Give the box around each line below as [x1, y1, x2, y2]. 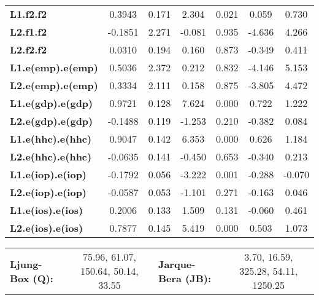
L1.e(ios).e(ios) [10, 203, 83, 217]
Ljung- [10, 256, 42, 271]
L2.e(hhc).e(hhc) [10, 149, 92, 164]
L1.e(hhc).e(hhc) [10, 132, 92, 146]
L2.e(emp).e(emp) [10, 78, 98, 92]
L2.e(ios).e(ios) [10, 221, 83, 235]
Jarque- [158, 256, 196, 271]
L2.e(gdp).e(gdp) [10, 114, 93, 128]
